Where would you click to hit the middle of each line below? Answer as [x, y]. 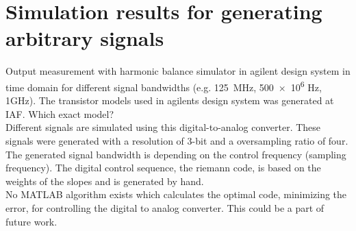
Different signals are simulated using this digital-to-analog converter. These [163, 127]
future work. [31, 221]
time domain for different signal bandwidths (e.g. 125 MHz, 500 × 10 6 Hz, [164, 86]
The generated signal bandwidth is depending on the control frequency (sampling [176, 154]
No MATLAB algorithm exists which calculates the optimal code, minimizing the [176, 194]
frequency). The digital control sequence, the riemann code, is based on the [163, 168]
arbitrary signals [85, 38]
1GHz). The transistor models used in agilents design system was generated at [170, 100]
